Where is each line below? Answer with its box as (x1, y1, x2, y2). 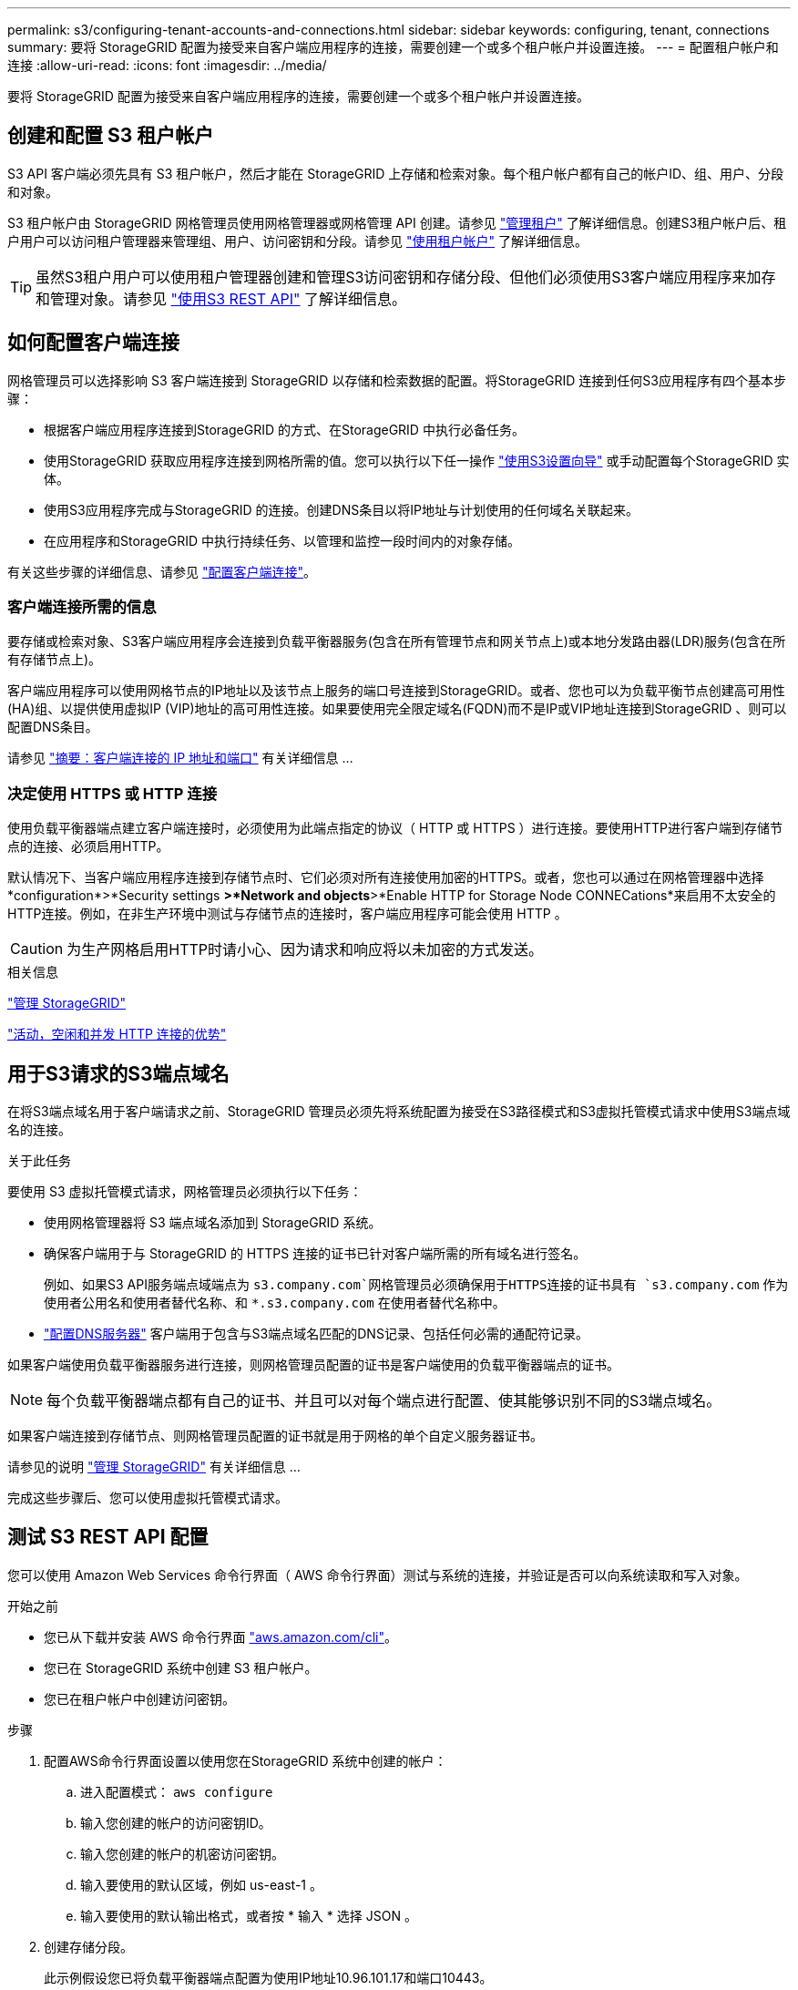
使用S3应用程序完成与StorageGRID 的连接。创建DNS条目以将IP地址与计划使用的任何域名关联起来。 (44, 501, 639, 518)
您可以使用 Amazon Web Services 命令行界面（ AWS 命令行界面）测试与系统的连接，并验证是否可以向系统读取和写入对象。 (7, 1566, 748, 1583)
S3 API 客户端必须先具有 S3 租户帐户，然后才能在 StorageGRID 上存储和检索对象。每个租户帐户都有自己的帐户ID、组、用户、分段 (7, 165, 784, 181)
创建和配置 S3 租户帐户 (7, 124, 214, 148)
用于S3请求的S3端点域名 (7, 1062, 230, 1085)
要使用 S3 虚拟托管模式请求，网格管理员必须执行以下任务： (7, 1184, 363, 1200)
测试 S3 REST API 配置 (7, 1525, 209, 1549)
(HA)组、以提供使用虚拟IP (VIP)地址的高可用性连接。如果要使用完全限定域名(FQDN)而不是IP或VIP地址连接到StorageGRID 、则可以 (7, 701, 787, 717)
